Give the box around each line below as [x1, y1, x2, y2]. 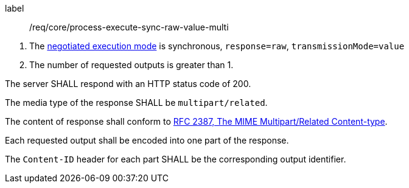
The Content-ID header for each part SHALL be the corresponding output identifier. [5, 154, 346, 164]
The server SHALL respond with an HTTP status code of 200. [5, 78, 251, 89]
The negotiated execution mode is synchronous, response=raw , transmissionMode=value [29, 41, 405, 51]
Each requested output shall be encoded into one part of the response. [5, 135, 289, 145]
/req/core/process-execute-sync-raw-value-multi [29, 22, 229, 32]
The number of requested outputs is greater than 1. [29, 60, 234, 70]
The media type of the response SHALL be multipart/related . [5, 97, 268, 108]
